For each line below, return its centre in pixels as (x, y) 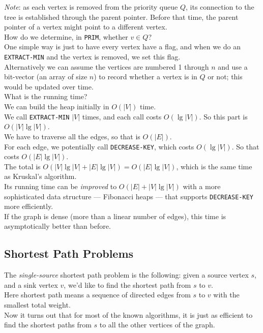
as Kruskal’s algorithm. (40, 176)
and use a (233, 66)
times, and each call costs (122, 116)
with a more (202, 186)
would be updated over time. (49, 86)
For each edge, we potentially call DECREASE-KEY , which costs (99, 146)
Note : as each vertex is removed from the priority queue (91, 7)
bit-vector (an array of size (46, 77)
